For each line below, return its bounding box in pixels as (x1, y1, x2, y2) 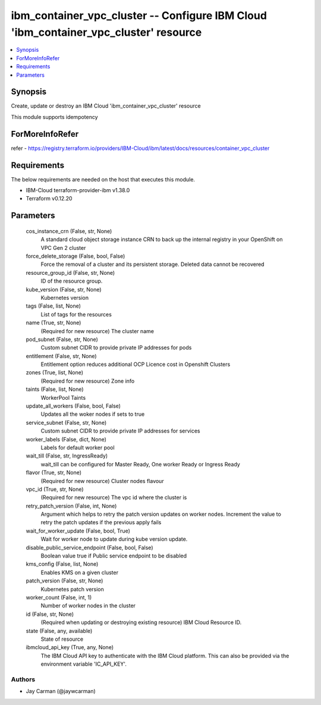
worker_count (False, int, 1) (26, 594, 92, 601)
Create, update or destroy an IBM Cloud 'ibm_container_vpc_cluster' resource (11, 102, 202, 109)
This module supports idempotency (11, 113, 98, 120)
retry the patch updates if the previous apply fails (40, 519, 162, 526)
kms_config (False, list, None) (26, 560, 99, 568)
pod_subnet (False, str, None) (26, 336, 98, 343)
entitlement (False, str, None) (26, 352, 97, 359)
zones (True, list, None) (26, 369, 83, 376)
